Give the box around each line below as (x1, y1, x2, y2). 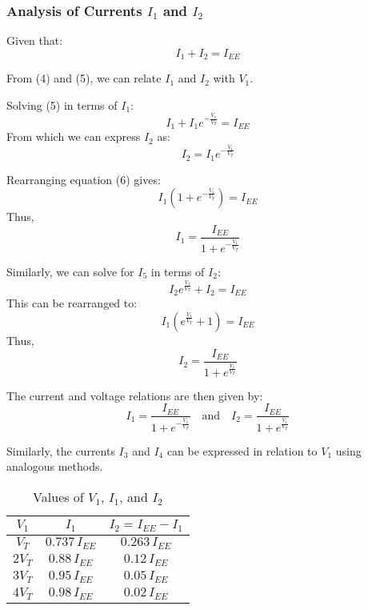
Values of (33, 487, 84, 506)
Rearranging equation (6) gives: (6, 171, 161, 187)
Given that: (6, 32, 63, 49)
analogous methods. (6, 458, 103, 475)
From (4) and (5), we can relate (6, 70, 162, 86)
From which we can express (6, 128, 141, 145)
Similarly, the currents (6, 442, 115, 459)
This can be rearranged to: (6, 295, 138, 311)
